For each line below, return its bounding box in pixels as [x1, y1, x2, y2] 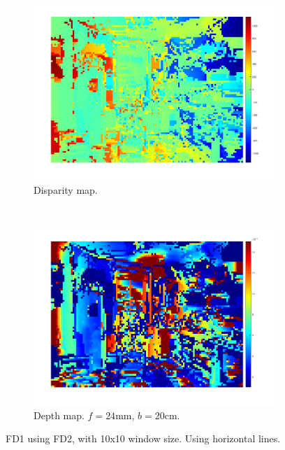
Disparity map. [34, 183, 98, 197]
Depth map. [34, 407, 85, 422]
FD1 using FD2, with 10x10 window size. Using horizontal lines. [6, 431, 281, 446]
